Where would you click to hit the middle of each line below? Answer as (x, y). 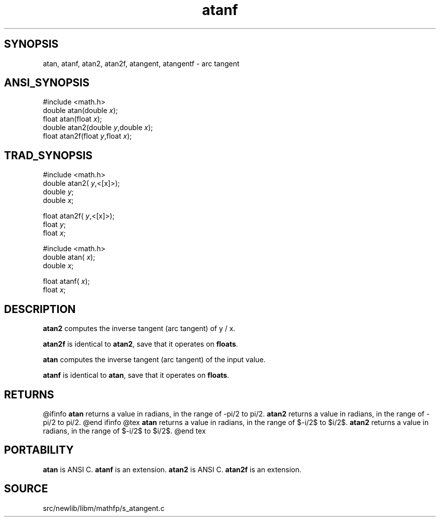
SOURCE (26, 489)
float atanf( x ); (66, 281)
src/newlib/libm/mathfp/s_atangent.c (104, 508)
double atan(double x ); (80, 111)
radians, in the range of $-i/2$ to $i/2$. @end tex (124, 431)
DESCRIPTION (40, 309)
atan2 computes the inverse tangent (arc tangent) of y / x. (139, 329)
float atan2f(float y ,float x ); (87, 136)
